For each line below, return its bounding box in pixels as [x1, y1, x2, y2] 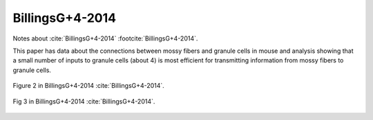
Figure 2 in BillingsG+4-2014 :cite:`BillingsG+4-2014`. [12, 82, 165, 90]
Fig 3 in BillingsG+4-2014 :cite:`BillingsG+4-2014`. [12, 97, 155, 106]
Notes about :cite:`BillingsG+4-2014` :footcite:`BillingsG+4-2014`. [12, 34, 198, 43]
